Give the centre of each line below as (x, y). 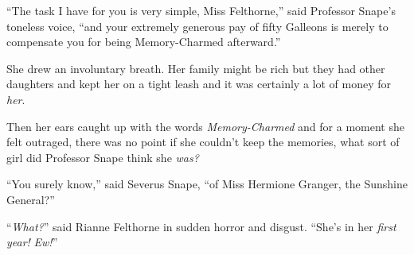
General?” (31, 199)
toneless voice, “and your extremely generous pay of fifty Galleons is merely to (197, 26)
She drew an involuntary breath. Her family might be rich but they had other (196, 68)
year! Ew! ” (32, 242)
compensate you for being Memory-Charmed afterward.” (144, 42)
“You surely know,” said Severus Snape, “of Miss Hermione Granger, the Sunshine (207, 184)
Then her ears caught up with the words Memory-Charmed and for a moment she (205, 126)
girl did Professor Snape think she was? (103, 157)
